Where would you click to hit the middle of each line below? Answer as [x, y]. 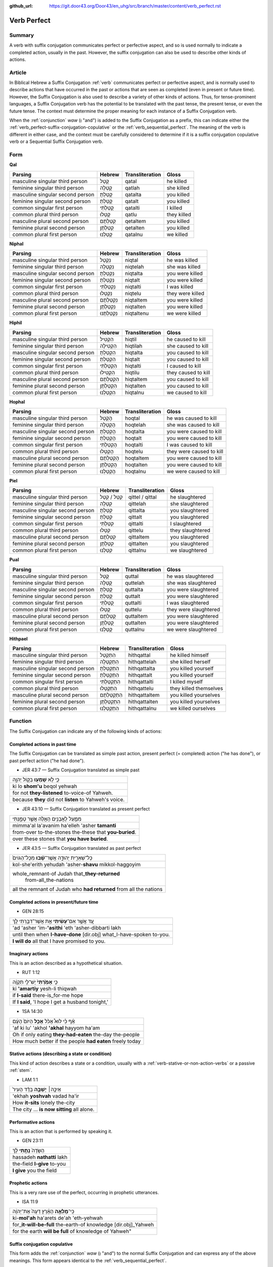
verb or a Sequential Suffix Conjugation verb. [56, 141]
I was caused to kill [189, 444]
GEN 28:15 [33, 911]
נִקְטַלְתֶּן [108, 307]
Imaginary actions [29, 954]
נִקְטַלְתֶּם [109, 300]
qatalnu [134, 234]
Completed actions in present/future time [54, 902]
